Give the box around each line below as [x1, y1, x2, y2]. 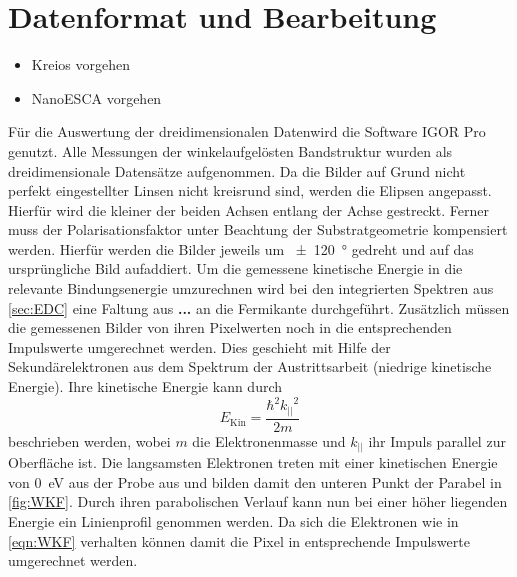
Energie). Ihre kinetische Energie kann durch [8, 376, 283, 397]
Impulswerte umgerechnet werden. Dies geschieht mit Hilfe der [8, 336, 391, 357]
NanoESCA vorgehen [31, 87, 162, 108]
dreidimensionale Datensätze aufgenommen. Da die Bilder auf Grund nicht [8, 160, 466, 181]
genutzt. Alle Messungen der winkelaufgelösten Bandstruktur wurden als [8, 140, 453, 161]
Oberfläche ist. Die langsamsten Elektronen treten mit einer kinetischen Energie [8, 452, 498, 473]
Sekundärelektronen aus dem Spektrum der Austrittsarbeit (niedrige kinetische [8, 356, 492, 377]
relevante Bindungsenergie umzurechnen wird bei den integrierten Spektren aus [8, 278, 494, 299]
